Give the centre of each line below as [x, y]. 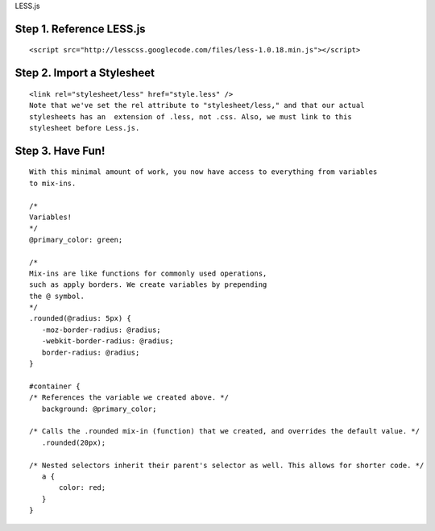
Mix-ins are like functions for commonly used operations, [148, 273]
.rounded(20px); [74, 442]
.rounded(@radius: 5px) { [81, 319]
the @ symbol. [57, 296]
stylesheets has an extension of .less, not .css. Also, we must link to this [191, 116]
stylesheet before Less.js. [85, 128]
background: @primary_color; [99, 409]
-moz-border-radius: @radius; [101, 330]
